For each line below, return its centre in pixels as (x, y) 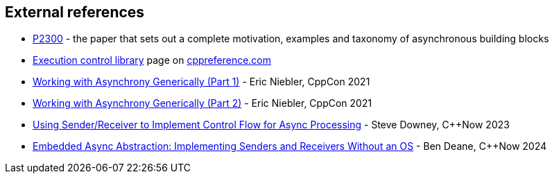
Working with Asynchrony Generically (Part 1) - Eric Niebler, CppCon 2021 (201, 82)
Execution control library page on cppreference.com (152, 60)
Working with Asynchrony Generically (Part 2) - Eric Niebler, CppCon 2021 (202, 103)
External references (75, 12)
